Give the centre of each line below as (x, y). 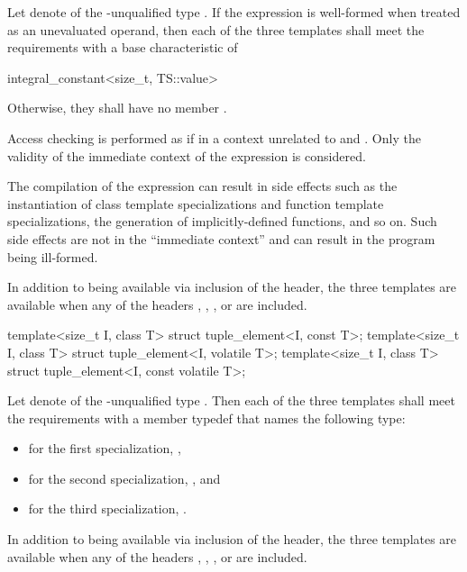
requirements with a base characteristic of (123, 47)
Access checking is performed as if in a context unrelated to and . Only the (214, 137)
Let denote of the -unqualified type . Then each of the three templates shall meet (231, 400)
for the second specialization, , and (124, 478)
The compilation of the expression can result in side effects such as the (202, 186)
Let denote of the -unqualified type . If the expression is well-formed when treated (234, 12)
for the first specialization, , (105, 448)
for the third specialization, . (107, 508)
